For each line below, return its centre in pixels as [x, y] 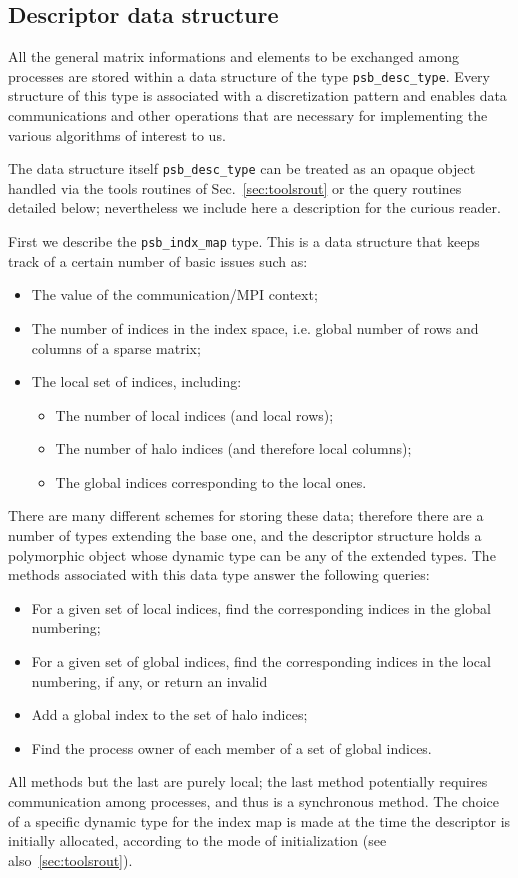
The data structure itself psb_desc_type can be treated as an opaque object [242, 168]
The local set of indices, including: [136, 381]
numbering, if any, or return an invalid [149, 680]
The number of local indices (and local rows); [194, 414]
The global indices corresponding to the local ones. [211, 481]
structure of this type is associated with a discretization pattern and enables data [257, 95]
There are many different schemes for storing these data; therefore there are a [246, 515]
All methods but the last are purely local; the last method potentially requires [248, 781]
